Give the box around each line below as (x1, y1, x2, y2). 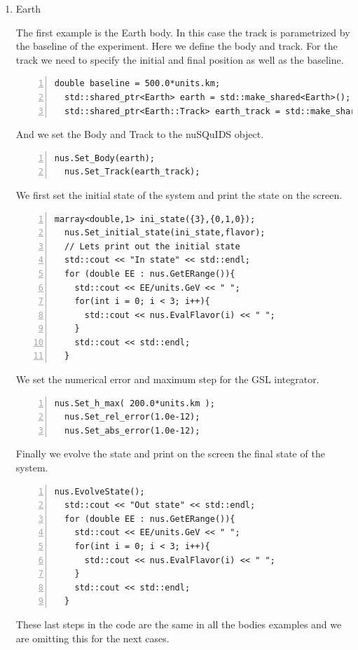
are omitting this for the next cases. (15, 630, 170, 645)
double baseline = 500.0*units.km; (54, 78, 221, 89)
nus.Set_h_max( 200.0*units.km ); (54, 398, 215, 408)
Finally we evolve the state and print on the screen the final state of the (15, 446, 325, 461)
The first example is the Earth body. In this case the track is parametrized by (15, 25, 350, 39)
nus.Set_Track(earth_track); (64, 167, 200, 177)
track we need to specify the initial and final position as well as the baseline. (15, 52, 344, 67)
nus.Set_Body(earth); (54, 153, 155, 163)
